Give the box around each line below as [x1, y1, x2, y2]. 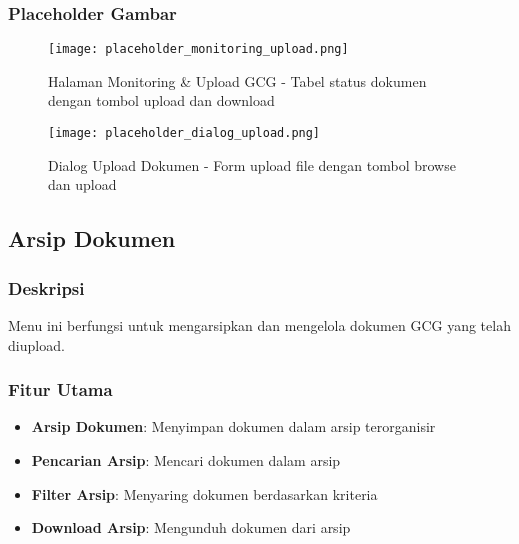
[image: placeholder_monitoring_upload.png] [48, 42, 349, 57]
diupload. [8, 334, 65, 355]
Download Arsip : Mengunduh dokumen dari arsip [31, 517, 351, 538]
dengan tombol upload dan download [48, 90, 275, 111]
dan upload [48, 174, 117, 195]
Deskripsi [8, 275, 85, 300]
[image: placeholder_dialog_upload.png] [48, 126, 321, 141]
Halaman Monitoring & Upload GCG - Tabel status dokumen [48, 70, 427, 91]
